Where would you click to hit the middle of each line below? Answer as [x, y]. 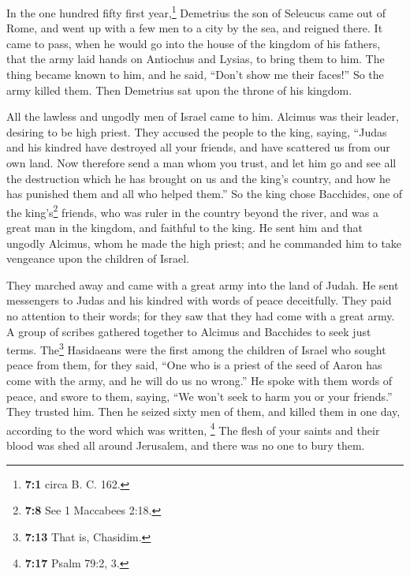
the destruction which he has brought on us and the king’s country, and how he [198, 178]
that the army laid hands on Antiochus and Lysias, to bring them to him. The [196, 59]
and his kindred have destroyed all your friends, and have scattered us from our [198, 147]
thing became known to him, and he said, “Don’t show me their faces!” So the [195, 75]
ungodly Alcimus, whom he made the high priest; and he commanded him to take [204, 243]
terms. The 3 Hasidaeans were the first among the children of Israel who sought [196, 348]
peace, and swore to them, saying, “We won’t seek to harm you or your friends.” [199, 396]
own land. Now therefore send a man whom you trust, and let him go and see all [201, 163]
